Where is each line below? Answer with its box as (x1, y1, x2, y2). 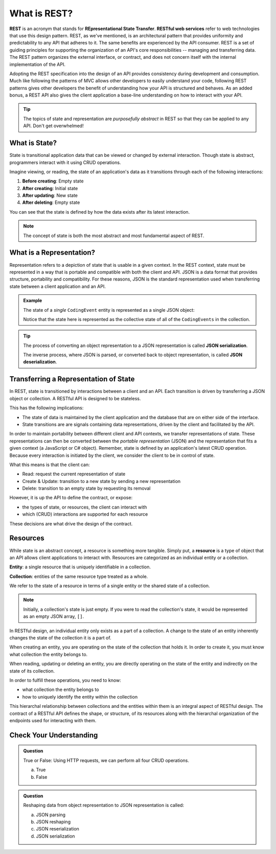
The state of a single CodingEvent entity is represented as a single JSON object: (23, 307, 195, 313)
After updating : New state (22, 192, 78, 199)
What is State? (9, 139, 57, 148)
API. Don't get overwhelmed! (23, 123, 84, 129)
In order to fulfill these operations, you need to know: (9, 677, 121, 683)
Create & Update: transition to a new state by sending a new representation (22, 478, 181, 484)
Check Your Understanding (9, 731, 98, 740)
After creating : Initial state (22, 185, 78, 191)
